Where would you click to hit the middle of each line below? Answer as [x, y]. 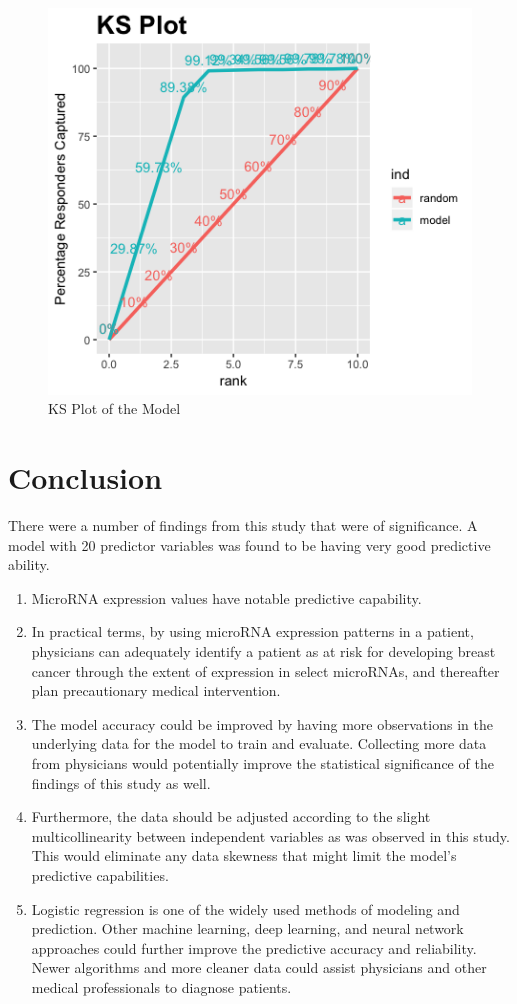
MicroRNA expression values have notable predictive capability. [226, 597]
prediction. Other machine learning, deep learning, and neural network [247, 928]
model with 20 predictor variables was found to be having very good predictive [249, 544]
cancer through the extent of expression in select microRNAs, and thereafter [265, 670]
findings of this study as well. [121, 782]
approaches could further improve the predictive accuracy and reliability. [254, 947]
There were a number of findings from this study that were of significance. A [243, 525]
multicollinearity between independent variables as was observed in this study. [270, 835]
